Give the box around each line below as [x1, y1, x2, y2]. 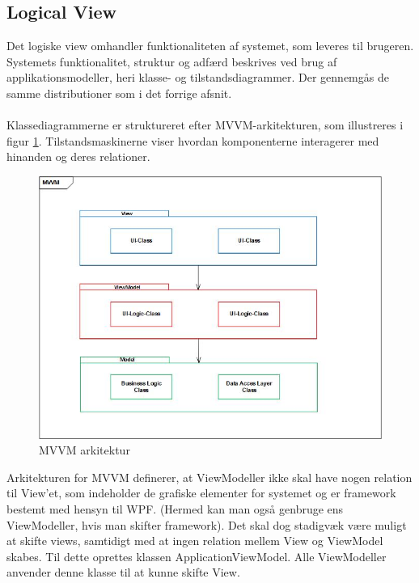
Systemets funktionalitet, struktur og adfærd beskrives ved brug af [6, 53, 337, 70]
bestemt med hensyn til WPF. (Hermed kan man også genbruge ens [6, 500, 344, 517]
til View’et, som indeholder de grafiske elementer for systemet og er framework [6, 484, 396, 501]
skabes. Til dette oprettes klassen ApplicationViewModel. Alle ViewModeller [6, 547, 387, 564]
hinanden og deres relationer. [6, 148, 150, 165]
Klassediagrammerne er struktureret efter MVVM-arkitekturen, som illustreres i [6, 116, 404, 133]
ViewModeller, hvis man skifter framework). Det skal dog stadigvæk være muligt [6, 516, 407, 533]
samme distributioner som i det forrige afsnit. [6, 84, 232, 101]
